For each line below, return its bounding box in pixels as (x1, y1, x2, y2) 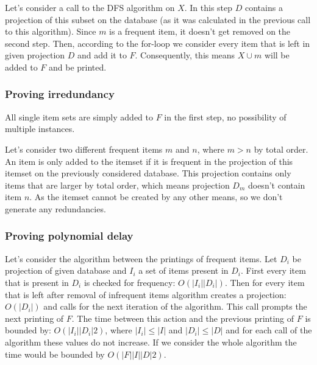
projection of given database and (5, 264, 127, 277)
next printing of (5, 311, 64, 324)
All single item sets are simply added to (5, 110, 153, 123)
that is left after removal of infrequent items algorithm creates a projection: (5, 288, 287, 301)
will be (264, 49, 290, 61)
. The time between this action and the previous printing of (71, 311, 294, 324)
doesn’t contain (248, 178, 305, 191)
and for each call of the (226, 324, 312, 336)
